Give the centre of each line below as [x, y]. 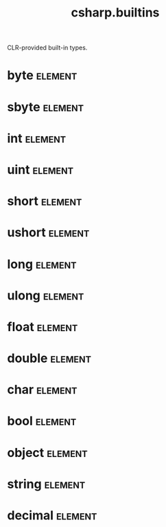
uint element [40, 169]
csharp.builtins [115, 13]
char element [42, 390]
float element [43, 327]
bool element [42, 421]
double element [49, 358]
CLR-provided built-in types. [47, 48]
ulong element [46, 295]
